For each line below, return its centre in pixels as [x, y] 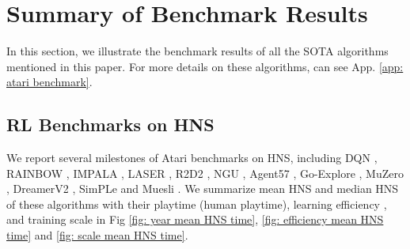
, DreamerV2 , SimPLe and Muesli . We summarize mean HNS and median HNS [203, 189]
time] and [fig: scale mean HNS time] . [97, 235]
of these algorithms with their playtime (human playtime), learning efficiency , [197, 204]
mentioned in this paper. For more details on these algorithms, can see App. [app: [205, 66]
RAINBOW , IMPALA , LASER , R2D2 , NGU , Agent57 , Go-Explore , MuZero [205, 173]
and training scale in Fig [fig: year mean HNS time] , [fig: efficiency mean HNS [195, 219]
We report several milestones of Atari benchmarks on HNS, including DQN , [192, 158]
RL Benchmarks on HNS [110, 124]
